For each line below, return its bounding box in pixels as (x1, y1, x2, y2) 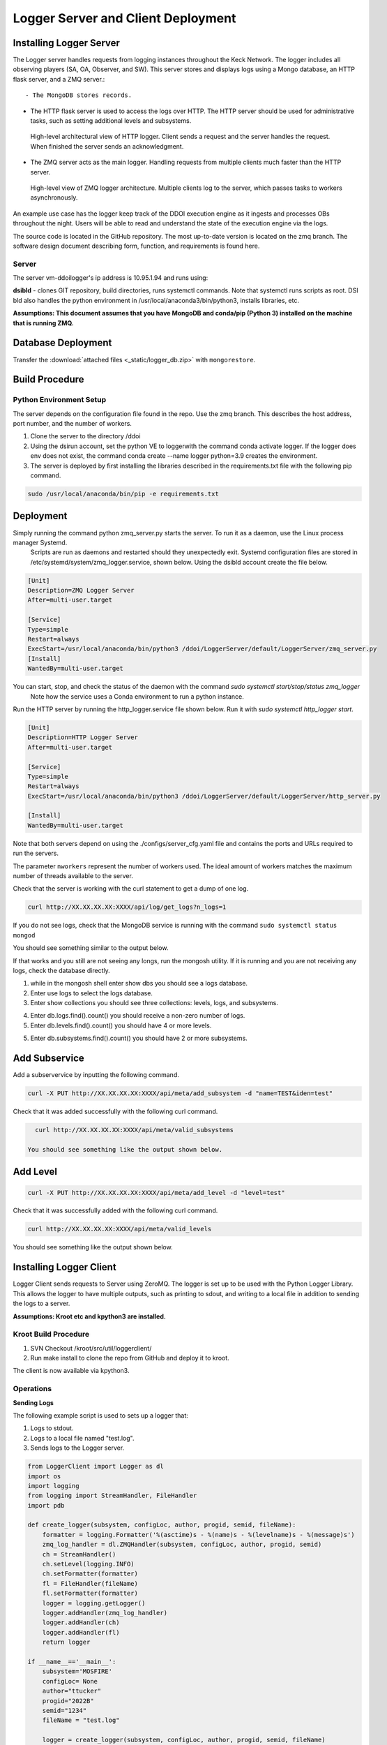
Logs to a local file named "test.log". (30, 1434, 135, 1442)
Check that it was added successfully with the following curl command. (13, 1107, 218, 1116)
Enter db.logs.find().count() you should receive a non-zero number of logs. (30, 1011, 245, 1020)
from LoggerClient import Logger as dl (27, 1462, 164, 1471)
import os (27, 1472, 61, 1480)
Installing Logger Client (13, 1261, 116, 1273)
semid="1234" (42, 1707, 87, 1714)
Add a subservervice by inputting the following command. (13, 1071, 179, 1079)
